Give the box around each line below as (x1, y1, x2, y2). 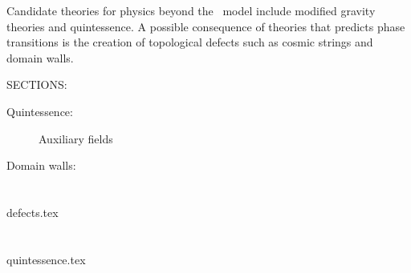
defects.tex (6, 203, 59, 220)
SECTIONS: (6, 76, 67, 93)
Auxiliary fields (39, 130, 113, 147)
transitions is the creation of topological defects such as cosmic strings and (6, 34, 373, 50)
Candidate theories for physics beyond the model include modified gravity (6, 2, 376, 18)
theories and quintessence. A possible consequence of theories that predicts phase (6, 18, 405, 34)
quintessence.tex (6, 251, 86, 267)
